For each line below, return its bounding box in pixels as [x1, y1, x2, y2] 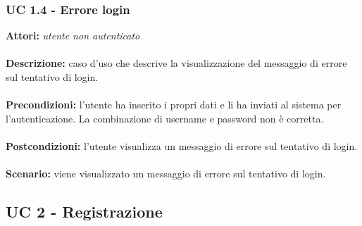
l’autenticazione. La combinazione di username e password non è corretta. [6, 111, 324, 125]
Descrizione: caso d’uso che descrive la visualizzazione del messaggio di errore [6, 56, 347, 70]
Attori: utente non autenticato [6, 28, 140, 43]
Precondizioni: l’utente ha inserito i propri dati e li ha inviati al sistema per [6, 97, 342, 112]
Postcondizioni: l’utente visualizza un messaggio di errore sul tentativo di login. [6, 138, 358, 153]
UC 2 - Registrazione [6, 201, 163, 222]
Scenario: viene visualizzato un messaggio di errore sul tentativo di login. [6, 166, 326, 181]
